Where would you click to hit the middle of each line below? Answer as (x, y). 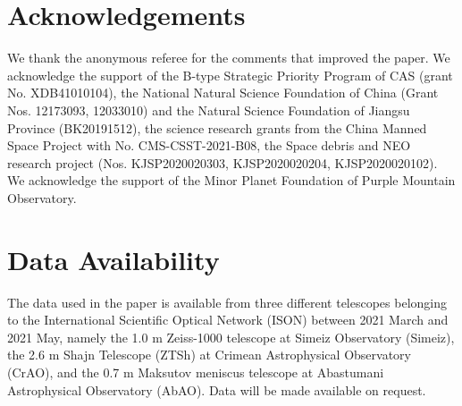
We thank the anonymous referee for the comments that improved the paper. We (229, 58)
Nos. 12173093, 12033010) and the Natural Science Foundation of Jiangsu (209, 110)
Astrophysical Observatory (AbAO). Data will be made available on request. (217, 389)
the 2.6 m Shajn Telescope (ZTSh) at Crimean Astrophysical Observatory (209, 355)
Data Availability (113, 259)
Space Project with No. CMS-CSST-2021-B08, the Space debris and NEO (209, 145)
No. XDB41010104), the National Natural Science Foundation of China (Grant (223, 93)
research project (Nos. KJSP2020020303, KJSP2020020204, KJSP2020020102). (223, 162)
